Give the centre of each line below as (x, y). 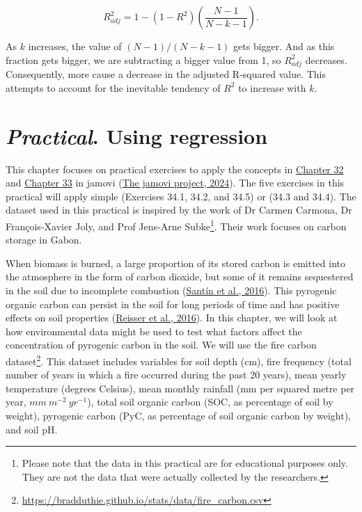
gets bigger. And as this (284, 46)
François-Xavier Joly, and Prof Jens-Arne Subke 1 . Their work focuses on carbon (176, 225)
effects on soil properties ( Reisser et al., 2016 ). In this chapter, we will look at (172, 318)
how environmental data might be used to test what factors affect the (154, 331)
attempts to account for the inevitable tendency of (113, 87)
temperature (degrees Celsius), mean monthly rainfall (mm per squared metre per (180, 388)
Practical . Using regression (137, 136)
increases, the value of (75, 46)
